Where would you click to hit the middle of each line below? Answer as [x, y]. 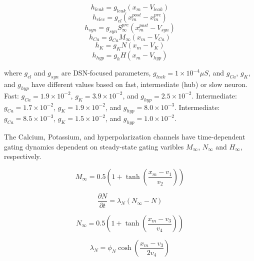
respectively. [23, 156]
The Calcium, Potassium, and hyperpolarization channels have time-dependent [125, 137]
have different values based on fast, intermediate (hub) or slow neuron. [139, 84]
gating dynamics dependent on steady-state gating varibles [94, 146]
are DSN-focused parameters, [106, 73]
